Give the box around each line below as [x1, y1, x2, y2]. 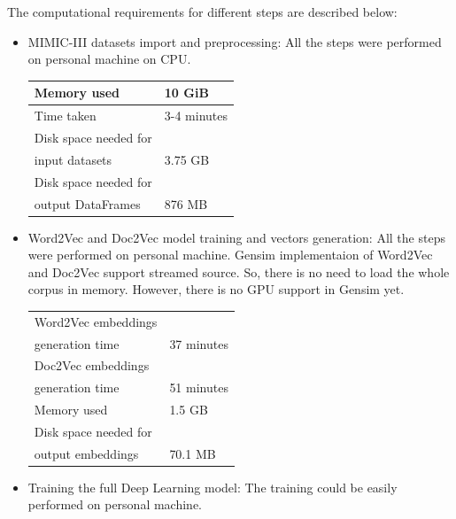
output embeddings [34, 444, 139, 462]
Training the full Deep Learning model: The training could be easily [27, 477, 398, 496]
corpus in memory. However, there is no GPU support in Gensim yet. [27, 280, 405, 298]
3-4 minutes [164, 106, 228, 125]
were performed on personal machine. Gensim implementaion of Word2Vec [27, 245, 433, 264]
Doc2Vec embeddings [34, 356, 150, 375]
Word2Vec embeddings [34, 312, 158, 330]
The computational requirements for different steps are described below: [7, 3, 398, 20]
